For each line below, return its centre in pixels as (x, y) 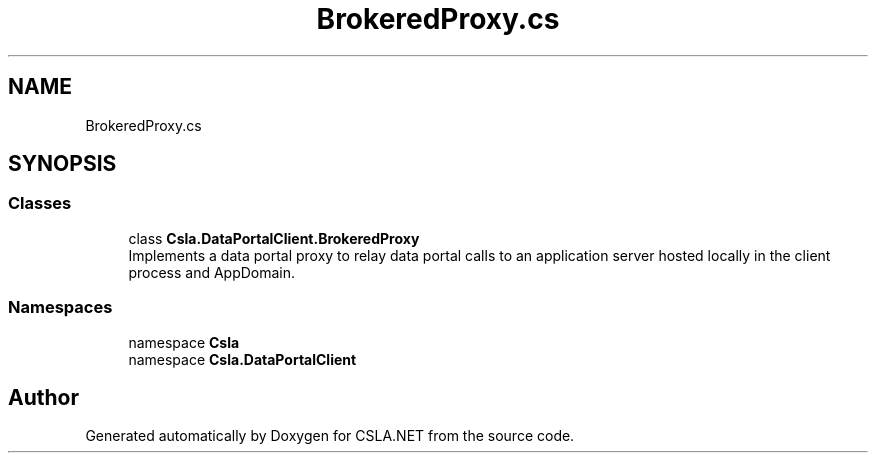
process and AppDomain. (212, 272)
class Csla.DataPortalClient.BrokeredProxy (274, 238)
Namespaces (60, 307)
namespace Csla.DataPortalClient (242, 359)
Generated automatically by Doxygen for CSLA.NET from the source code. (330, 436)
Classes (40, 203)
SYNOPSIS (62, 164)
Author (43, 397)
